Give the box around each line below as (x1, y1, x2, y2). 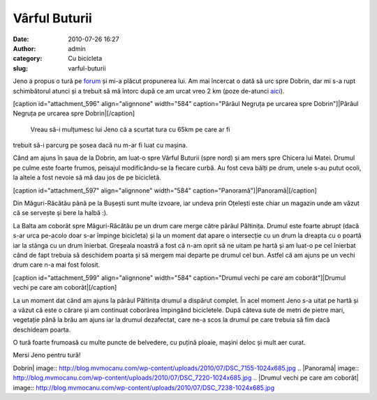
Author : (13, 44, 36, 52)
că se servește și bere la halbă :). (13, 209, 108, 217)
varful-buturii (68, 64, 106, 73)
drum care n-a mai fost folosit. (13, 260, 101, 269)
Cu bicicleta (68, 54, 103, 63)
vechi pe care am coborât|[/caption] (13, 283, 117, 292)
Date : (13, 35, 29, 43)
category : (13, 54, 43, 63)
